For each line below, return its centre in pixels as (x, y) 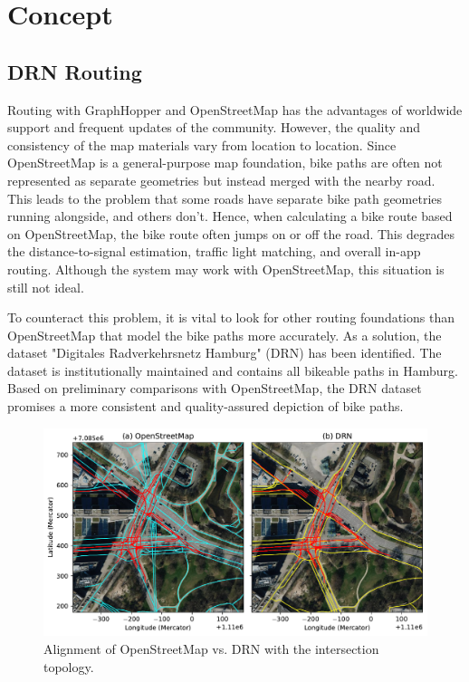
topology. (69, 666)
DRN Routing (75, 71)
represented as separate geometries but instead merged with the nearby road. (221, 180)
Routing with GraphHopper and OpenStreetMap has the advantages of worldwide (235, 109)
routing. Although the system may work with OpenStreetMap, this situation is (226, 269)
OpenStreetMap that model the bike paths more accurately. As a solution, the (225, 335)
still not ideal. (46, 287)
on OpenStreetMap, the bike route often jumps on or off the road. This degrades (231, 233)
